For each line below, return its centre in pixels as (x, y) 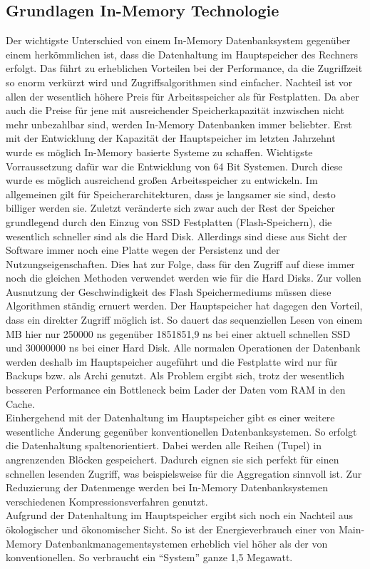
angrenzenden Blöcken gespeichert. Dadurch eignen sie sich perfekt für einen (173, 460)
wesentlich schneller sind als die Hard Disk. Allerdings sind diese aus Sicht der (176, 236)
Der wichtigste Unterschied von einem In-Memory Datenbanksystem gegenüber (178, 40)
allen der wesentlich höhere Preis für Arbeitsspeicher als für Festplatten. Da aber (183, 96)
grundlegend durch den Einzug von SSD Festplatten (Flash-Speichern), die (169, 221)
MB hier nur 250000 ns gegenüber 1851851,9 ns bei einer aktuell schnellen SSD (178, 333)
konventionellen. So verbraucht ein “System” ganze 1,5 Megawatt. (149, 557)
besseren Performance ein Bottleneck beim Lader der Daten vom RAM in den (176, 390)
